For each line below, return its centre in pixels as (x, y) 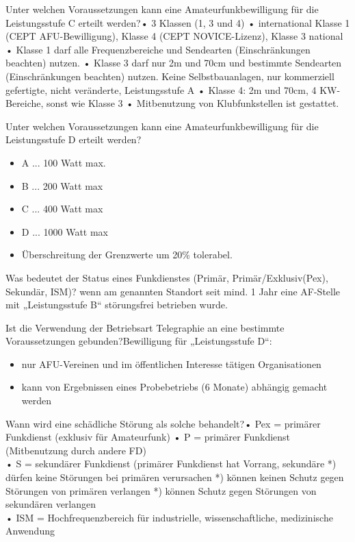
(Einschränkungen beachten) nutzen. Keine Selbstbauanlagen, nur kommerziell (170, 76)
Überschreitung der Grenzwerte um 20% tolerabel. (127, 255)
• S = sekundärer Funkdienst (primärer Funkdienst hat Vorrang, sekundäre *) (171, 464)
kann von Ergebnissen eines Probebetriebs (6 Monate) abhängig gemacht (174, 387)
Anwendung (30, 531)
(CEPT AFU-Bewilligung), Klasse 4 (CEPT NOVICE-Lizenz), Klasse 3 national (174, 36)
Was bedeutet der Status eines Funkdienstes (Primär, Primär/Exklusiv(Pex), (167, 277)
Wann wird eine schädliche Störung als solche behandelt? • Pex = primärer (163, 423)
